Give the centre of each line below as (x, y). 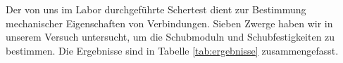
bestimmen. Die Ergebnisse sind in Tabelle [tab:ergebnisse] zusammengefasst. (172, 50)
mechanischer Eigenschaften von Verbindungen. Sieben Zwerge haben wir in (169, 23)
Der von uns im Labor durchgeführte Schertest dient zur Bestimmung (156, 9)
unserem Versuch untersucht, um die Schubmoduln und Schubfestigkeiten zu (170, 37)
